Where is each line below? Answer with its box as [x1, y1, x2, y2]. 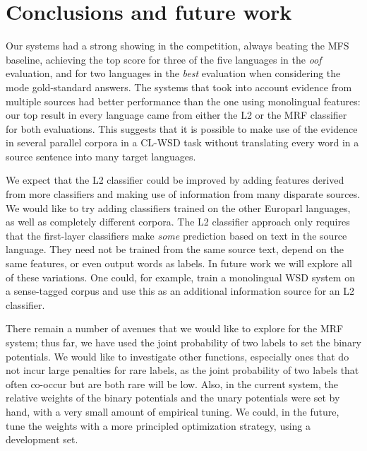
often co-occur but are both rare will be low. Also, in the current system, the [6, 376, 339, 391]
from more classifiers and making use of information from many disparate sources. [6, 187, 361, 201]
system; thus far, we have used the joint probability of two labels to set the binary [6, 335, 361, 349]
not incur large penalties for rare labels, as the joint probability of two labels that [6, 363, 359, 377]
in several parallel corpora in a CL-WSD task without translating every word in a [6, 135, 359, 150]
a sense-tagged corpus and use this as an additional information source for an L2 [6, 283, 355, 298]
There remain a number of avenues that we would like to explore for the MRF [6, 321, 344, 336]
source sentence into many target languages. [6, 148, 196, 163]
